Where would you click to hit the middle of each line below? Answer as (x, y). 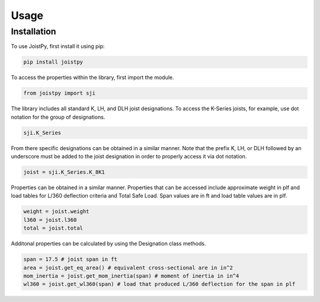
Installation (33, 31)
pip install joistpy (53, 62)
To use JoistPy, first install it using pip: (58, 46)
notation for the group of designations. (58, 117)
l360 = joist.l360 (50, 220)
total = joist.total (53, 228)
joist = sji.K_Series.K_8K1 (64, 172)
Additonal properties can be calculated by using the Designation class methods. (108, 244)
